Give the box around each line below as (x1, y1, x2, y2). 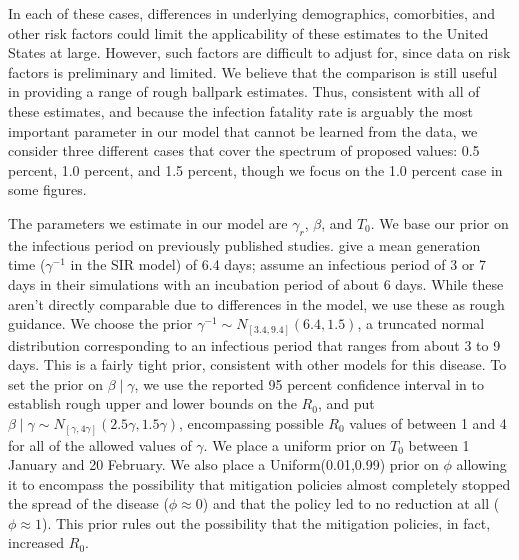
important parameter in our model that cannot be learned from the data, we (8, 120, 478, 141)
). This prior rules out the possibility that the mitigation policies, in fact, (41, 512, 491, 533)
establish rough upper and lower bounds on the (8, 393, 297, 414)
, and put (317, 393, 375, 414)
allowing (456, 454, 507, 475)
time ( (8, 254, 46, 275)
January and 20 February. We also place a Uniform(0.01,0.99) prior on (8, 454, 439, 475)
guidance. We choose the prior (8, 313, 193, 334)
